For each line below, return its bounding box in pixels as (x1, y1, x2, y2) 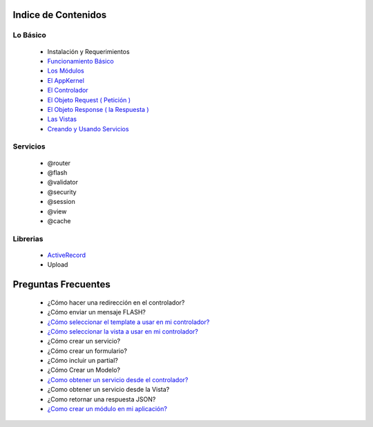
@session (47, 198, 75, 206)
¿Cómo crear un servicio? (47, 337, 121, 345)
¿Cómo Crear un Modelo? (47, 366, 121, 374)
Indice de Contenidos (12, 9, 107, 21)
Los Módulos (47, 66, 84, 75)
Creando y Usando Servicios (47, 124, 129, 133)
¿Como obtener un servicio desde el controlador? (47, 375, 189, 383)
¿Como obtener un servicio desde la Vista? (47, 386, 170, 394)
